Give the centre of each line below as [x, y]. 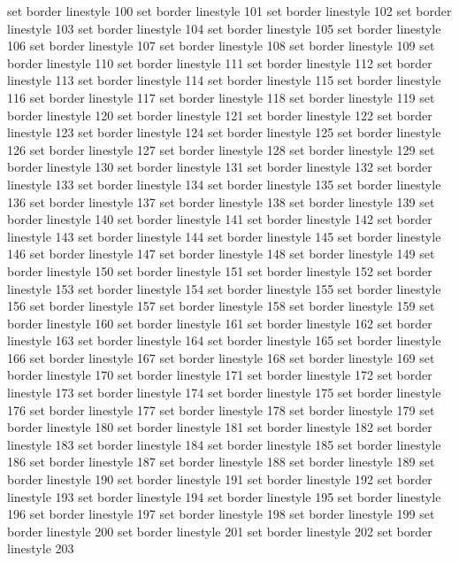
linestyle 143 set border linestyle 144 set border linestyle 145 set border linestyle [224, 236]
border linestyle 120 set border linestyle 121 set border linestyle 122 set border [220, 115]
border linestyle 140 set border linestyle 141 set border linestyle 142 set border [220, 219]
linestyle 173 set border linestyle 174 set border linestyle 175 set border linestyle [224, 393]
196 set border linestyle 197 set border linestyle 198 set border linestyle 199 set [221, 514]
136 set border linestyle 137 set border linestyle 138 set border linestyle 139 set [221, 201]
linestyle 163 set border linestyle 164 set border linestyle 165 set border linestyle [224, 340]
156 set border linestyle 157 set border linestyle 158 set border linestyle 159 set [221, 306]
